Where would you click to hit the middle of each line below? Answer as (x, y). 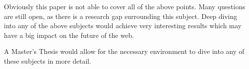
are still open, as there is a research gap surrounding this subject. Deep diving (121, 16)
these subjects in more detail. (48, 60)
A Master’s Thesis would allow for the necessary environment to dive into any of (124, 51)
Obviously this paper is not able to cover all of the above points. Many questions (125, 6)
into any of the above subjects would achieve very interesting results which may (123, 26)
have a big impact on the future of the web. (69, 35)
